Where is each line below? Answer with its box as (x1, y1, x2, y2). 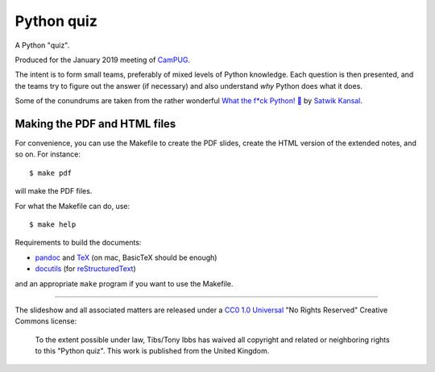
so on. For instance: (14, 149, 81, 159)
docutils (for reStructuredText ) (35, 264, 136, 274)
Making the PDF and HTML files (14, 117, 176, 131)
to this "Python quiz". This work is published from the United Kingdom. (35, 346, 270, 356)
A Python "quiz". (14, 40, 70, 50)
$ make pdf (29, 168, 72, 178)
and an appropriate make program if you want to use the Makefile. (14, 278, 234, 288)
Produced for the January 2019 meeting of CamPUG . (14, 55, 191, 65)
